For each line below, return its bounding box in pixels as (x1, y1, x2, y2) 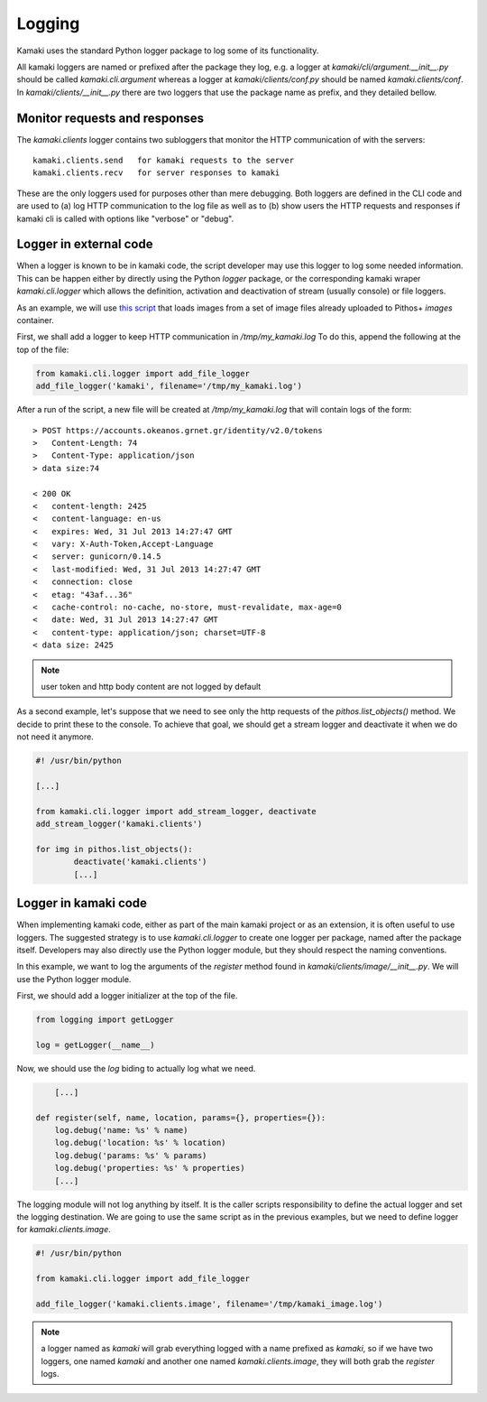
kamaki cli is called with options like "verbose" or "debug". (16, 213, 234, 224)
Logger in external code (16, 237, 153, 252)
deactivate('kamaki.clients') (73, 857, 207, 867)
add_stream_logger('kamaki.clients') (35, 819, 203, 830)
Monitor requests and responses (16, 110, 205, 125)
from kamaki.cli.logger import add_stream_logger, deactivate (35, 806, 317, 816)
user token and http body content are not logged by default (41, 682, 262, 692)
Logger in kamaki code (16, 896, 148, 911)
